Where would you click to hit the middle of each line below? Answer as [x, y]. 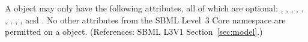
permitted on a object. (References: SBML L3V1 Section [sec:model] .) [134, 31]
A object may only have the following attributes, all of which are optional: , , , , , [154, 8]
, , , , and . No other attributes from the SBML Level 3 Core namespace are [145, 19]
